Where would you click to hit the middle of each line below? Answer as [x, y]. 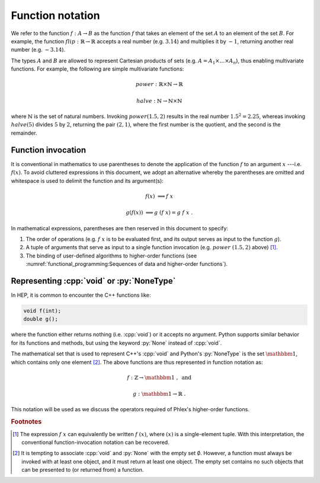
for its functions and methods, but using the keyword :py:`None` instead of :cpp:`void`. [116, 343]
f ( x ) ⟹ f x [159, 196]
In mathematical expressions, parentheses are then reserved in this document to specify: [119, 228]
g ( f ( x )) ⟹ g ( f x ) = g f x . [159, 213]
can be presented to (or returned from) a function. [83, 470]
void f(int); [42, 311]
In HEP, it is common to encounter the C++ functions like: [81, 295]
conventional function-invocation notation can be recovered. [95, 442]
